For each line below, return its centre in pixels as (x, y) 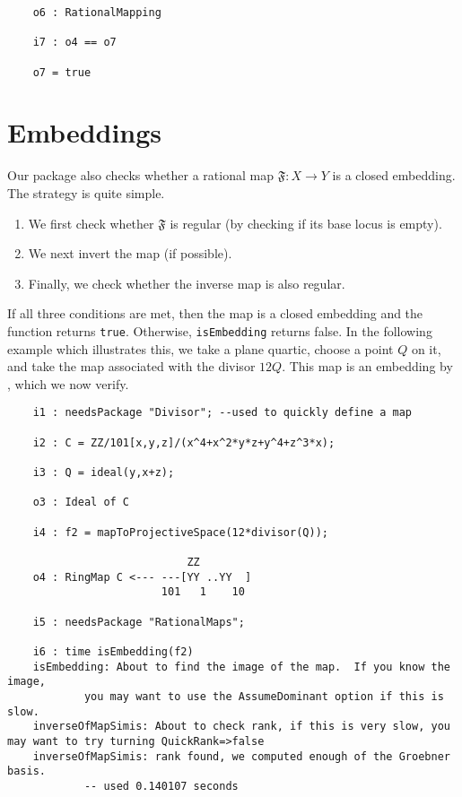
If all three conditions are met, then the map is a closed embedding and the (215, 313)
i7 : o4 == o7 (74, 43)
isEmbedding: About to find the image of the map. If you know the (241, 667)
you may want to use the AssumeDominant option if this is (264, 696)
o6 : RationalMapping (97, 13)
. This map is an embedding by (367, 366)
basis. (26, 771)
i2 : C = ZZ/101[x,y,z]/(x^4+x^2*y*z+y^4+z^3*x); (184, 442)
